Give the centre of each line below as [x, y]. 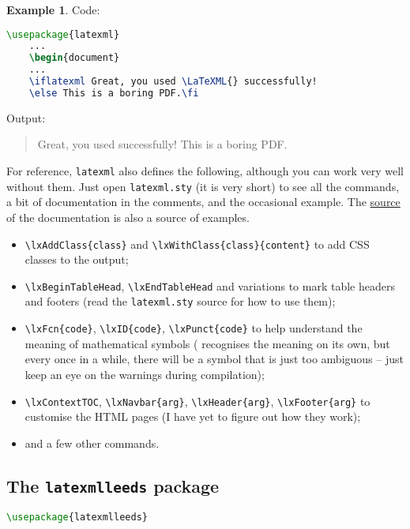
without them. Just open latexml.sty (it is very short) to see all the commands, [203, 186]
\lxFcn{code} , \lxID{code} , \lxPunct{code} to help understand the [194, 328]
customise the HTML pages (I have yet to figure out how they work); [193, 416]
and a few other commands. [92, 443]
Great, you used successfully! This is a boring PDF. [162, 144]
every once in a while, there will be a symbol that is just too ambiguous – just [214, 359]
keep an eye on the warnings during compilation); [145, 374]
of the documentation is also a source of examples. [128, 217]
